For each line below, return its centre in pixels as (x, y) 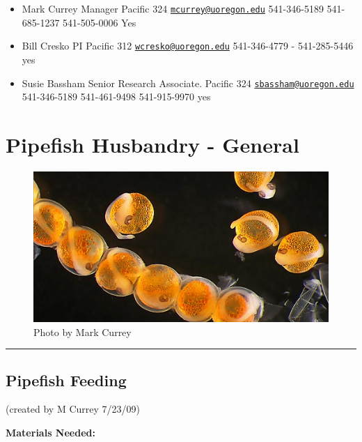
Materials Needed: (50, 433)
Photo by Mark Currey (82, 331)
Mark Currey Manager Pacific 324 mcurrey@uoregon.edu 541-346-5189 (173, 8)
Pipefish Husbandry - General (152, 144)
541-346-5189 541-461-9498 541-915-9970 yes (116, 97)
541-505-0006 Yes (100, 22)
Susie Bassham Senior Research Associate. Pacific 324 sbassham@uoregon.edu (188, 83)
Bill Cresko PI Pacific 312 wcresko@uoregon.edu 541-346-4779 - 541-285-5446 (188, 46)
